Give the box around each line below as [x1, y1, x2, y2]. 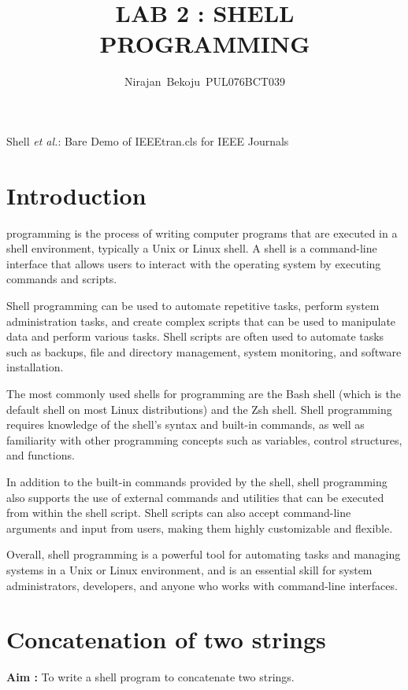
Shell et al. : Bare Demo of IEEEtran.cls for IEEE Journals [6, 132, 289, 149]
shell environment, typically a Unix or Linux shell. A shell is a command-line [6, 240, 377, 256]
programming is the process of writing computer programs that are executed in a [6, 224, 398, 241]
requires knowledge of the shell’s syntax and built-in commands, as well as [6, 416, 365, 433]
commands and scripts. [6, 271, 117, 287]
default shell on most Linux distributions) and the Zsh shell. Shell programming [6, 400, 392, 417]
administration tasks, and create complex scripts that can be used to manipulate [6, 312, 396, 329]
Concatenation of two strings [6, 623, 326, 655]
